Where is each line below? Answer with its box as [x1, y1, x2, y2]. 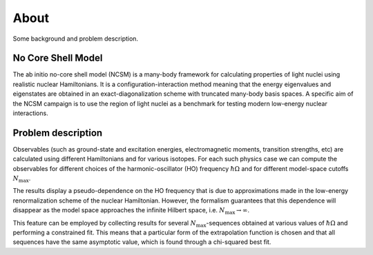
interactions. [12, 109, 48, 117]
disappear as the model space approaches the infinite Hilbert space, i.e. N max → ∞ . [12, 206, 250, 216]
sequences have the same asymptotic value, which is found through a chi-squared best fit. [12, 238, 271, 246]
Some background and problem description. [12, 34, 138, 43]
